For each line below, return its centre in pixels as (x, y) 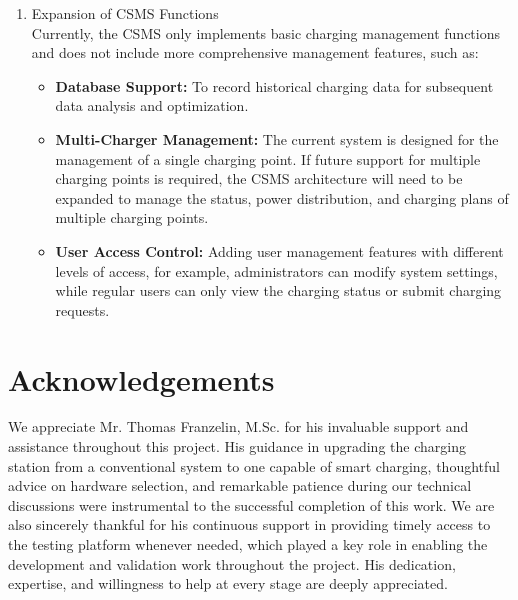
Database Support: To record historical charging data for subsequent (274, 85)
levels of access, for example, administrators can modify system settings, (276, 270)
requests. (82, 309)
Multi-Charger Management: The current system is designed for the (277, 138)
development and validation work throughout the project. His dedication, (232, 563)
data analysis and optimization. (152, 105)
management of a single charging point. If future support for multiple (268, 158)
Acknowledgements (141, 378)
